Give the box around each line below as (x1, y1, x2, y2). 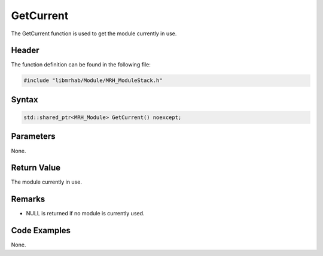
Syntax (11, 95, 38, 105)
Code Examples (11, 225, 71, 236)
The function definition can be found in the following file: (11, 61, 151, 68)
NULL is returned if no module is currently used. (26, 210, 145, 217)
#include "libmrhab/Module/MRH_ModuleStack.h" (23, 77, 163, 84)
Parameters (11, 132, 56, 142)
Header (11, 45, 39, 56)
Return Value (11, 163, 61, 173)
